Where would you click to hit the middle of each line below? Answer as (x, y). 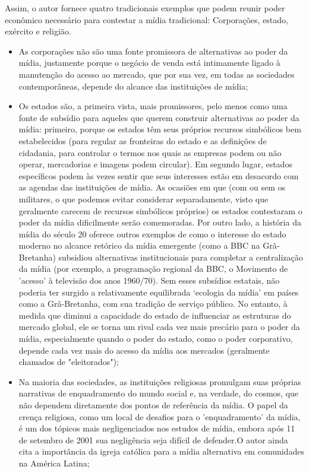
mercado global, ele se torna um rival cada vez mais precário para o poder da (159, 327)
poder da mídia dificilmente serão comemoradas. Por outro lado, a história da (160, 222)
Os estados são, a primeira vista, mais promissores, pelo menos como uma (153, 106)
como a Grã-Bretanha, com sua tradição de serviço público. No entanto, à (153, 304)
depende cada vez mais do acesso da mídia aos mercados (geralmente (144, 350)
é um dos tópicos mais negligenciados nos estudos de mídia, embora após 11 (157, 428)
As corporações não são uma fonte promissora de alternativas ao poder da (153, 51)
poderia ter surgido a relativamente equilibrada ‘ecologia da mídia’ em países (159, 292)
